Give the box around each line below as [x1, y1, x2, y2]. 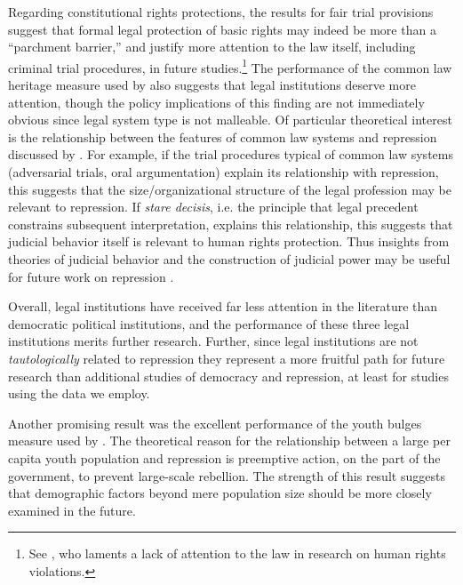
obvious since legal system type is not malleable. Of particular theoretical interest [8, 110, 452, 129]
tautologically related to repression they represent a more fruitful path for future [8, 349, 445, 367]
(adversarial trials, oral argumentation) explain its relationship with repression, [8, 163, 439, 180]
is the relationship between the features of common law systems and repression [8, 127, 437, 146]
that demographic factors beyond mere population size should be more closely [8, 484, 432, 502]
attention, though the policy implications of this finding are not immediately [8, 92, 425, 111]
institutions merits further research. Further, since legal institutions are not [8, 332, 419, 350]
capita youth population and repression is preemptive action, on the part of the [8, 448, 441, 467]
